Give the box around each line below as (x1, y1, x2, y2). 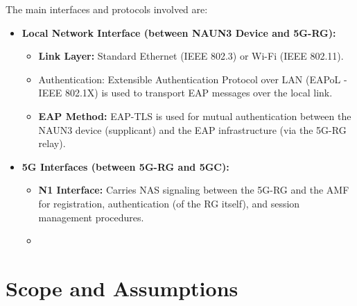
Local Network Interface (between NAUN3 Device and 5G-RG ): (21, 25, 336, 40)
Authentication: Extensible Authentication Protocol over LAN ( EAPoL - (38, 71, 347, 86)
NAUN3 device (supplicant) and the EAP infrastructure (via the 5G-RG (38, 122, 347, 137)
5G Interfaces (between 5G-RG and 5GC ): (21, 159, 229, 173)
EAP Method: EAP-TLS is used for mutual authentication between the (38, 108, 351, 123)
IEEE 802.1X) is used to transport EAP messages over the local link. (38, 85, 333, 100)
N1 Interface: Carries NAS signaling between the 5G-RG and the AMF (38, 182, 349, 197)
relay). (38, 136, 66, 151)
